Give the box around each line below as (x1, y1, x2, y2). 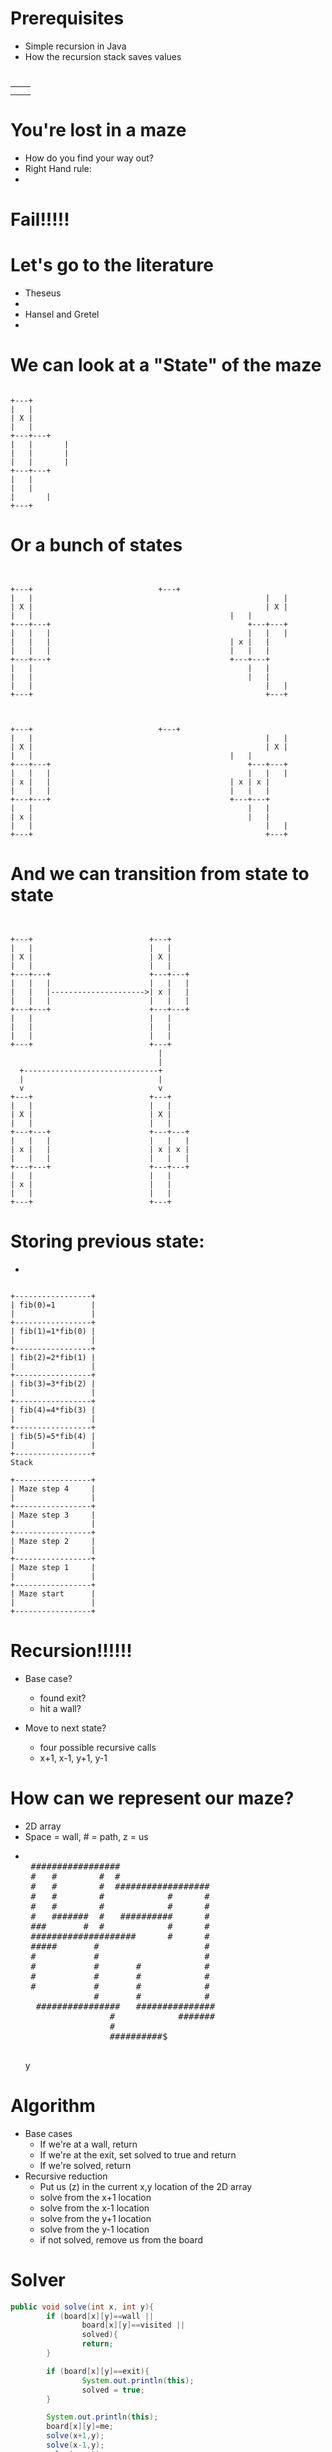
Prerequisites (10, 7, 125, 30)
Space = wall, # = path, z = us (24, 1830, 149, 1842)
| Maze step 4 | (10, 1483, 97, 1494)
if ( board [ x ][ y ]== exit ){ (46, 2366, 150, 2376)
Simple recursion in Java (24, 40, 127, 52)
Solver (10, 2268, 66, 2291)
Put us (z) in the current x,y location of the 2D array (39, 2180, 253, 2192)
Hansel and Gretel (24, 308, 100, 321)
